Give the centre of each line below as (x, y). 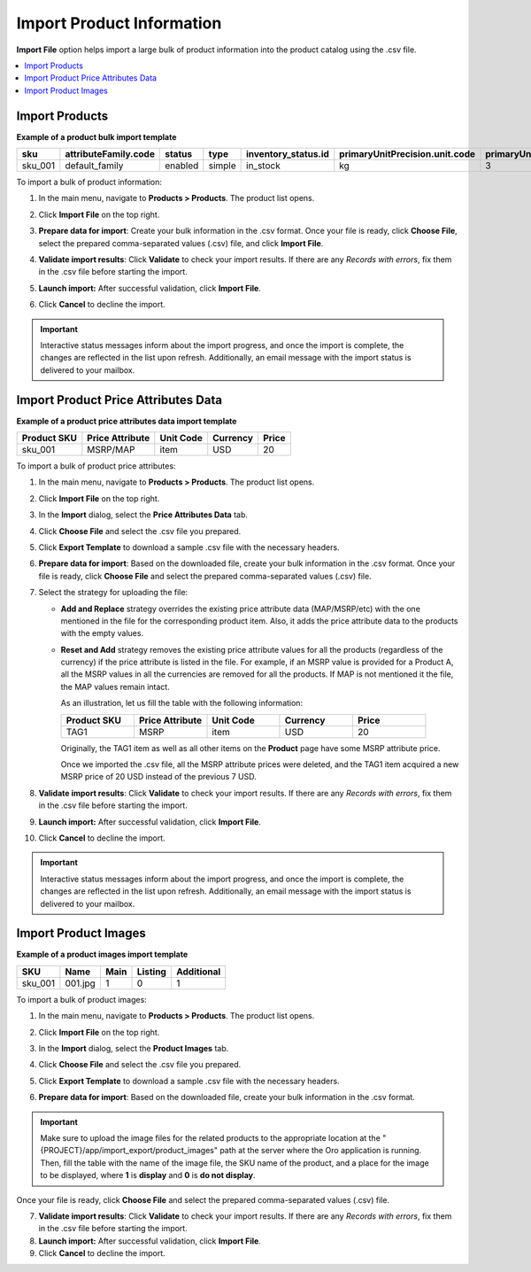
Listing (152, 972)
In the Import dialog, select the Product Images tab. (134, 1049)
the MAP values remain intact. (115, 686)
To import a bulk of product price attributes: (96, 466)
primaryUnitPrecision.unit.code (408, 154)
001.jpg (81, 983)
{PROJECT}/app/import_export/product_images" (129, 1151)
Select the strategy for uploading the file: (113, 593)
